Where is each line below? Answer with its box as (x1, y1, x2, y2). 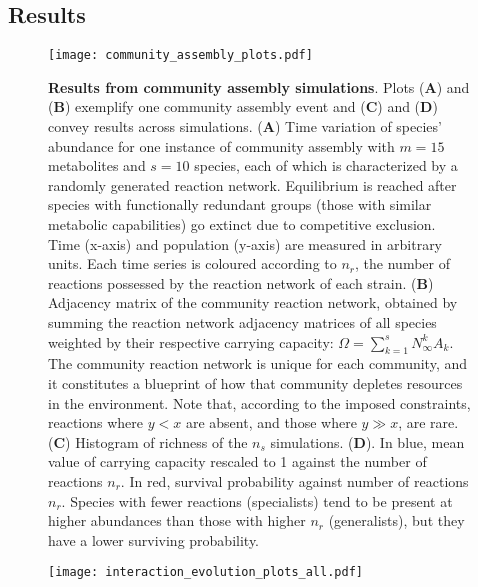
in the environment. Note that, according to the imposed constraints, (48, 392, 471, 413)
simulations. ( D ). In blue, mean (270, 431, 465, 452)
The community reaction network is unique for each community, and (48, 353, 468, 374)
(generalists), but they (328, 510, 465, 531)
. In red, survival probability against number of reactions (120, 470, 469, 491)
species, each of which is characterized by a (194, 155, 458, 176)
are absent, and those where (185, 412, 357, 433)
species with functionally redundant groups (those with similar (48, 194, 432, 215)
